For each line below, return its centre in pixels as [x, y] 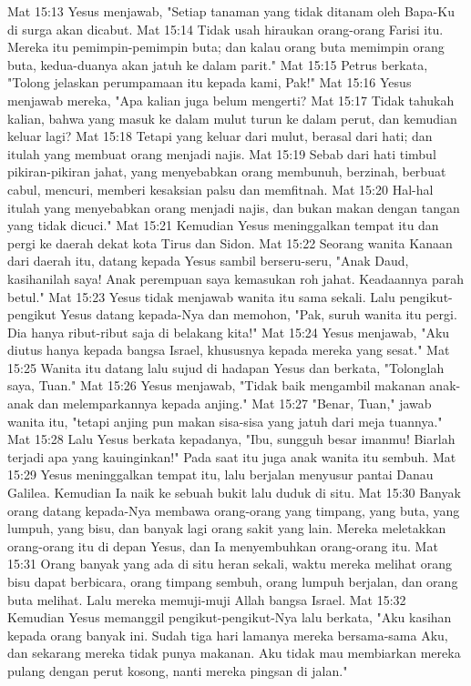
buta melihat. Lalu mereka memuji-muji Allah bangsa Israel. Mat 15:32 [207, 599]
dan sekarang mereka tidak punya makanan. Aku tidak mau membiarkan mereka [234, 653]
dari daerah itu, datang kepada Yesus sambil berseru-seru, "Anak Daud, [208, 261]
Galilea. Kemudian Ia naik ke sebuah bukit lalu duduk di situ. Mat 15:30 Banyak [234, 493]
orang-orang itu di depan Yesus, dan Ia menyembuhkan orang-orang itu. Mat [223, 545]
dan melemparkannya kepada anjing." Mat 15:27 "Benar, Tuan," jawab [235, 404]
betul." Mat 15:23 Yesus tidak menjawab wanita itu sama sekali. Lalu [201, 296]
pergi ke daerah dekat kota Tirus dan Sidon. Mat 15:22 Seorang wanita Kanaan [230, 242]
